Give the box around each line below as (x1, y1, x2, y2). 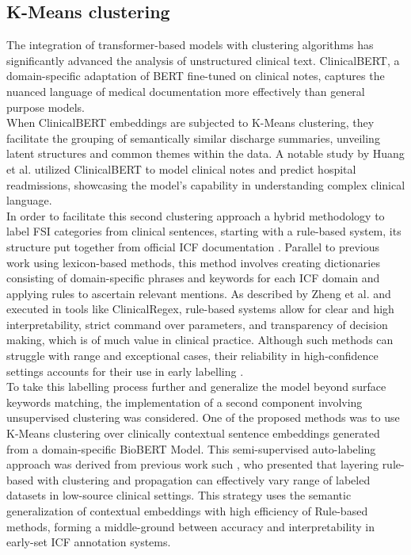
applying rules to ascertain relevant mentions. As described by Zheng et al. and (6, 285, 391, 301)
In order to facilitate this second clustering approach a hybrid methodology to (6, 207, 385, 224)
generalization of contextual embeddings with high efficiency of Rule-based (6, 503, 368, 519)
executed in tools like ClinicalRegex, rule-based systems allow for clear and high (6, 300, 394, 317)
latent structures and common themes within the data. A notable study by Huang (6, 145, 405, 162)
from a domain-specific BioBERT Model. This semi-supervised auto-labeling (6, 440, 376, 457)
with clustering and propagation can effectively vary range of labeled (36, 471, 371, 488)
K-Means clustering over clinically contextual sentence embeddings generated (6, 425, 380, 442)
